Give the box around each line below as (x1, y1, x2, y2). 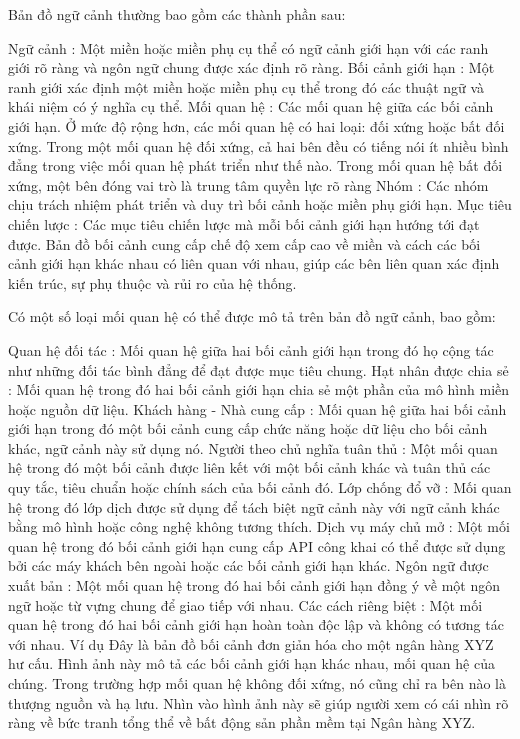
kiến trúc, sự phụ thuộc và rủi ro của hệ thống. (8, 272, 297, 293)
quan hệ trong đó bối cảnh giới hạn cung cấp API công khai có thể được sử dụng (8, 535, 506, 556)
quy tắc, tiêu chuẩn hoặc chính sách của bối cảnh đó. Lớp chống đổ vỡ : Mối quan (8, 477, 512, 498)
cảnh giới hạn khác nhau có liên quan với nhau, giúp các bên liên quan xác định (8, 253, 500, 274)
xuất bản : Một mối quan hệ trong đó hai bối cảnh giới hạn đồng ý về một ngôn (8, 575, 501, 596)
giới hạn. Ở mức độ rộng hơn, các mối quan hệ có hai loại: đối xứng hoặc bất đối (8, 115, 505, 136)
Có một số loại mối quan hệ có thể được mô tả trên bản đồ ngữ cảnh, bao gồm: (8, 306, 496, 327)
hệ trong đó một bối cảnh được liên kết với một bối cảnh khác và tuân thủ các (8, 457, 491, 478)
